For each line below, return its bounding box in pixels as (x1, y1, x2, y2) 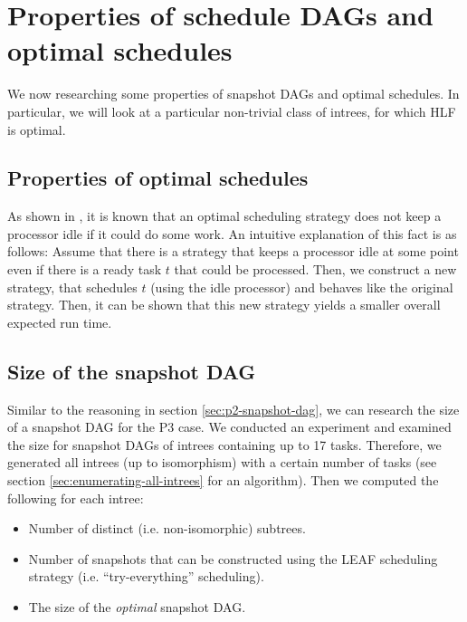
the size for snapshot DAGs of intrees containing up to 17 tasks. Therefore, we (7, 435, 442, 454)
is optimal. (7, 120, 66, 139)
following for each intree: (7, 488, 144, 507)
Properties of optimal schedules (7, 164, 309, 192)
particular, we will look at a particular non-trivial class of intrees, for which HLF (7, 101, 456, 120)
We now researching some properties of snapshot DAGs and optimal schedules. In (7, 84, 460, 103)
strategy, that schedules (7, 277, 138, 296)
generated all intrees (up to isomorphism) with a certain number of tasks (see (7, 453, 437, 472)
